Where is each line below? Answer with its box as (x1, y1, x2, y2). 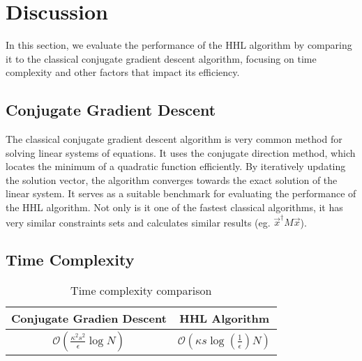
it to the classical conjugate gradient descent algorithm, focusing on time (6, 51, 317, 66)
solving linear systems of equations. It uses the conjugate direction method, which (6, 145, 356, 160)
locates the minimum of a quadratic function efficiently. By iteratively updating (6, 159, 346, 174)
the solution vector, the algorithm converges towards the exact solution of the (6, 172, 338, 187)
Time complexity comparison (70, 282, 212, 299)
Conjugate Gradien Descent (11, 310, 167, 327)
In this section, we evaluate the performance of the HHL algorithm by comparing (6, 38, 352, 52)
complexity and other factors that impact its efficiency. (6, 65, 240, 79)
